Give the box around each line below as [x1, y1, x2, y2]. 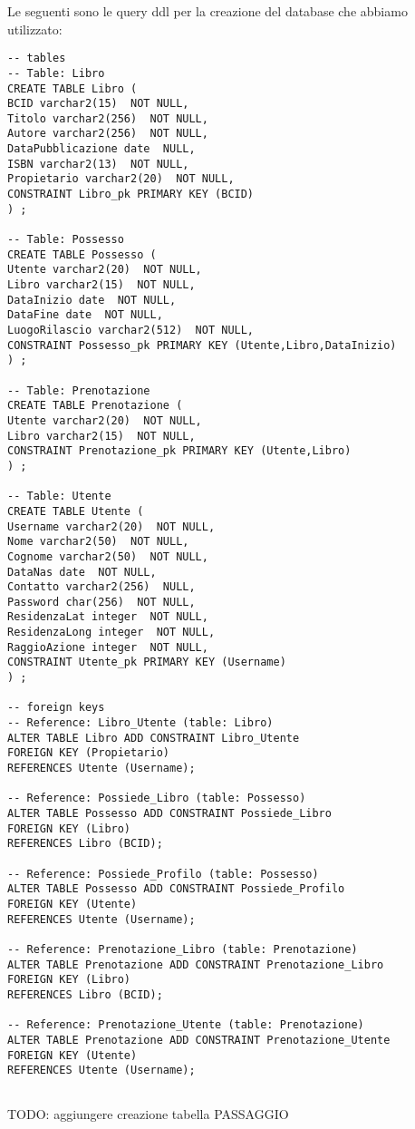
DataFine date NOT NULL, [7, 308, 163, 322]
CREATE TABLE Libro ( [7, 82, 138, 95]
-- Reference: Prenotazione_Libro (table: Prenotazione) [7, 942, 358, 956]
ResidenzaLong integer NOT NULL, [7, 626, 216, 639]
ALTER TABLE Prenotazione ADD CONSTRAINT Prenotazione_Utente [7, 1033, 391, 1046]
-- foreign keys [7, 701, 105, 715]
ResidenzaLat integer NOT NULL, [7, 610, 208, 624]
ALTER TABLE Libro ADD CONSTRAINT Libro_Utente [7, 731, 300, 745]
